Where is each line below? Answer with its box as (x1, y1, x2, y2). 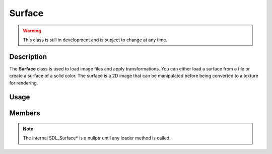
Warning (23, 28, 41, 34)
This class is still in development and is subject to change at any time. (23, 37, 168, 43)
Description (9, 52, 47, 61)
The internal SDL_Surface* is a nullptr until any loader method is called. (23, 135, 171, 141)
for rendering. (9, 80, 38, 86)
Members (9, 109, 40, 118)
